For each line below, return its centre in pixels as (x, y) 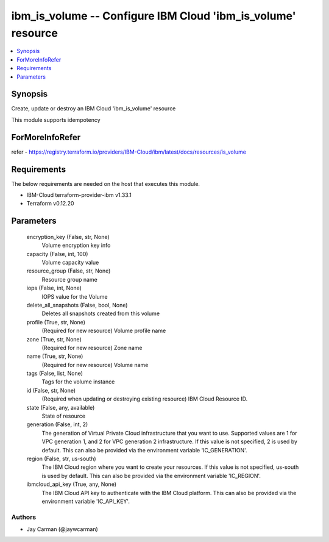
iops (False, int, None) (54, 288)
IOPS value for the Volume (75, 296)
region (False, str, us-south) (62, 458)
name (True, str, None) (55, 356)
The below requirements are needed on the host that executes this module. (106, 184)
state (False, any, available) (61, 407)
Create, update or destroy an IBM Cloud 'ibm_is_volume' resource (94, 109)
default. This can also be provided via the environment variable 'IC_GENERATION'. (144, 450)
